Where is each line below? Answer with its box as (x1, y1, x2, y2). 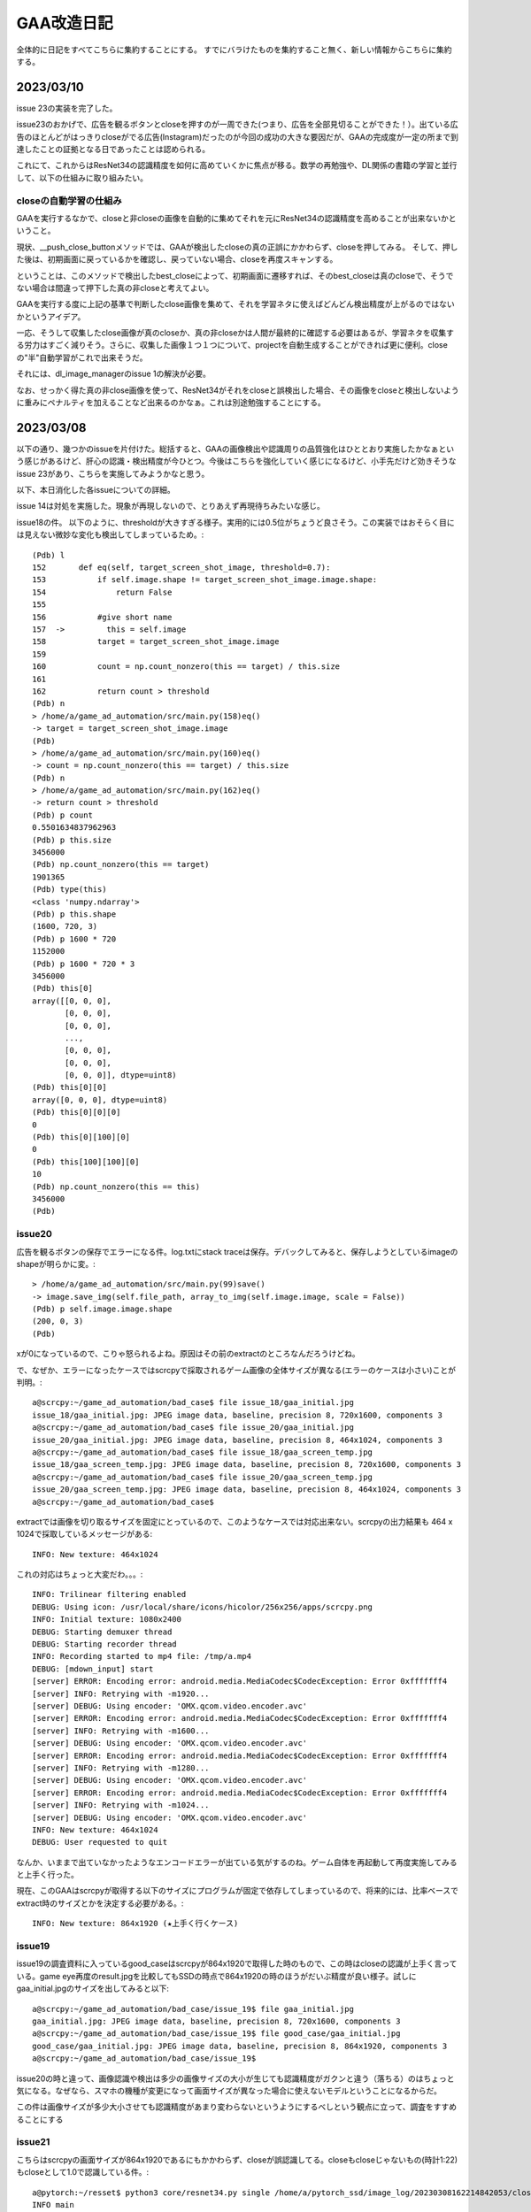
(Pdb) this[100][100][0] (32, 1156, 140, 1167)
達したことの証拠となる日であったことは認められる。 (16, 144, 211, 155)
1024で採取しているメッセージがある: (16, 1529, 153, 1540)
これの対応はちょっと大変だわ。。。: (16, 1569, 143, 1579)
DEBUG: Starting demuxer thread (32, 1626, 173, 1637)
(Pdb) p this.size (32, 834, 112, 845)
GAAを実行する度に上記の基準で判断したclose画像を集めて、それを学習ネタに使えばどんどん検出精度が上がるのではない (16, 299, 455, 310)
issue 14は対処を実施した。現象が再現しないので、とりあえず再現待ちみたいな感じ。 (16, 501, 325, 511)
